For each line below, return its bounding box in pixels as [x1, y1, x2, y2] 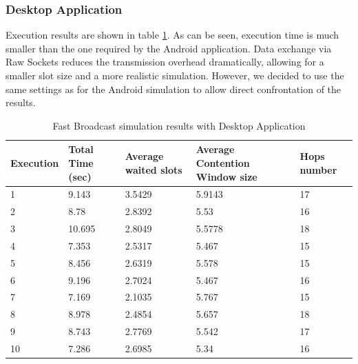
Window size [196, 169, 257, 183]
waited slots [125, 162, 182, 176]
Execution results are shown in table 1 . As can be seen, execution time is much [6, 28, 339, 42]
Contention [196, 155, 250, 170]
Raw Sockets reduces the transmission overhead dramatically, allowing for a [6, 54, 324, 69]
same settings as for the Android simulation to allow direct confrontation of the [6, 81, 341, 96]
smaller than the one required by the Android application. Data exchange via [6, 41, 332, 55]
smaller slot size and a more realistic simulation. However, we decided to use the [6, 68, 344, 82]
